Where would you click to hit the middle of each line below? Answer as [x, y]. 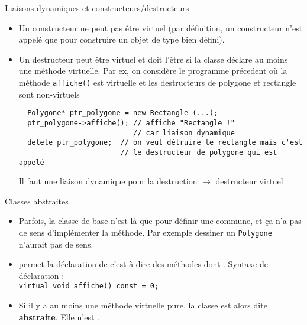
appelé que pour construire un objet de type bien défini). [122, 39]
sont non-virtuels [49, 94]
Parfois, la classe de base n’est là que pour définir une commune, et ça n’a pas [160, 221]
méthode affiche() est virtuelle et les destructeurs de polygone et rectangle [157, 82]
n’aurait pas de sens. [56, 244]
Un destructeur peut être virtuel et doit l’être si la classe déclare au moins [153, 59]
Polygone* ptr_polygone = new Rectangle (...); [123, 113]
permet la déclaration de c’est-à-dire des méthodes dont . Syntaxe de [143, 264]
